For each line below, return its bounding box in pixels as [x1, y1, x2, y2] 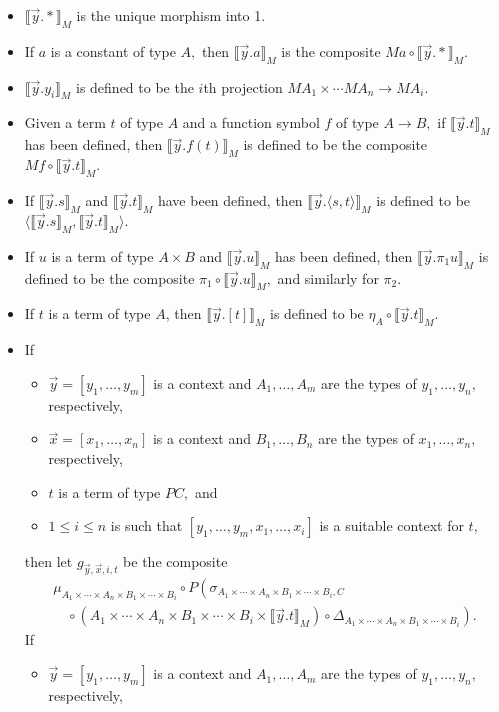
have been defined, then [157, 190, 303, 210]
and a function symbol [182, 112, 320, 133]
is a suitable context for [319, 515, 464, 536]
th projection [203, 76, 283, 97]
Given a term [24, 112, 106, 133]
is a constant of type [50, 40, 176, 61]
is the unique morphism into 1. [76, 5, 266, 25]
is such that [110, 515, 183, 536]
